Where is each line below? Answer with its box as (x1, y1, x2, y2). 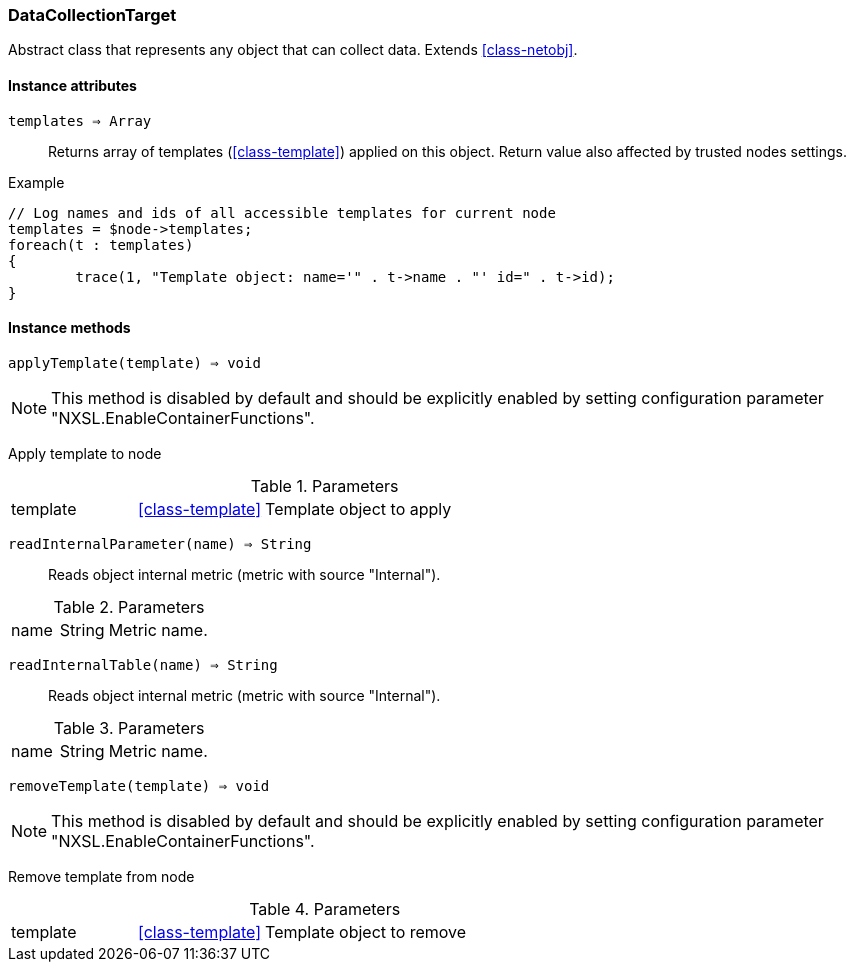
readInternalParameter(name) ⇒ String (8, 535, 312, 552)
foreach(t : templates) (8, 236, 194, 253)
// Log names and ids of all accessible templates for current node (8, 204, 556, 221)
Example (8, 173, 65, 191)
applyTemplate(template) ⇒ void (8, 354, 261, 371)
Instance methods (8, 319, 131, 337)
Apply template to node (8, 444, 162, 462)
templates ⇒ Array (8, 112, 152, 129)
